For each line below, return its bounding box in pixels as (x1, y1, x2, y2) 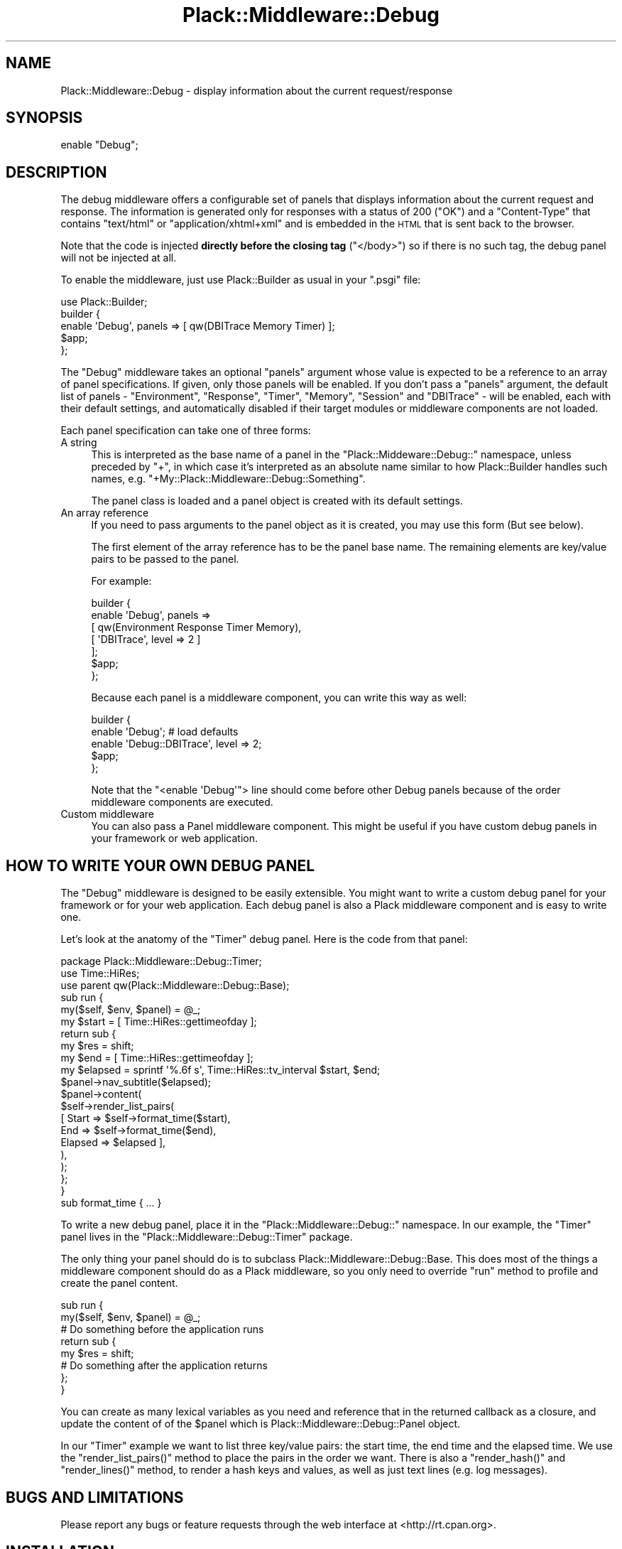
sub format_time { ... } (60, 1197, 162, 1209)
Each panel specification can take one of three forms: (60, 424, 311, 437)
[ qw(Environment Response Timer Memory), (91, 621, 302, 634)
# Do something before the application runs (60, 1323, 264, 1336)
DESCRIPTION (6, 163, 107, 181)
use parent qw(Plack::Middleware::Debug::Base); (60, 979, 290, 992)
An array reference (60, 507, 149, 519)
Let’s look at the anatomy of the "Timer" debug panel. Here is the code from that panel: (60, 933, 468, 946)
